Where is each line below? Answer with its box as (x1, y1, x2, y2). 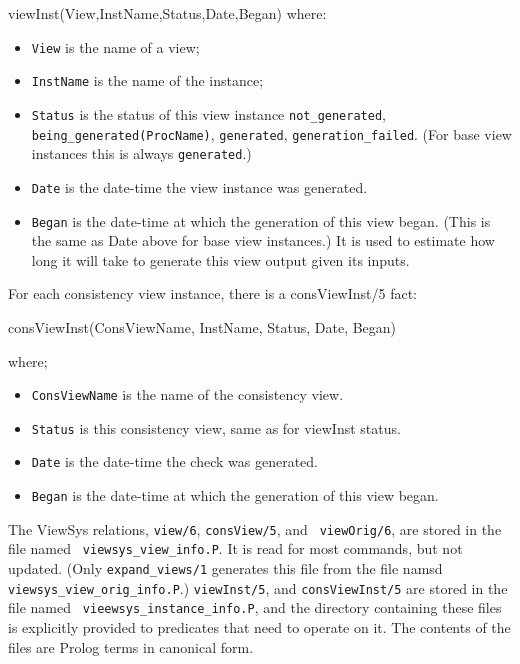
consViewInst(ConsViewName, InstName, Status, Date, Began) (8, 316, 397, 337)
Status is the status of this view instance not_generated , (31, 103, 386, 124)
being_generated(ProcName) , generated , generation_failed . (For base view (31, 123, 512, 144)
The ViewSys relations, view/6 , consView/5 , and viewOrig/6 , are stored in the (8, 518, 502, 539)
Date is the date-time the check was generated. (31, 451, 319, 472)
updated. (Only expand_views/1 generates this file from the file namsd (8, 558, 443, 579)
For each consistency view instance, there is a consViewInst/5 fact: (8, 283, 418, 304)
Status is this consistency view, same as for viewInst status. (31, 417, 401, 438)
